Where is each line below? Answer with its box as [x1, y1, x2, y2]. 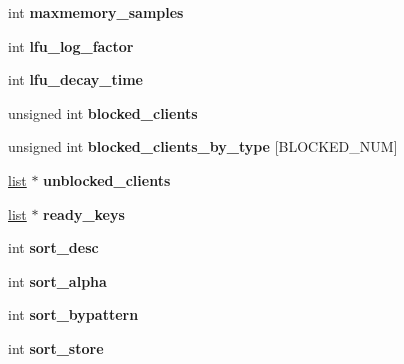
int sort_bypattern [8, 304, 139, 325]
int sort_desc [8, 237, 99, 258]
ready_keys [43, 203, 125, 224]
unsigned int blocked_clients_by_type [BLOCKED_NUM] [8, 136, 398, 157]
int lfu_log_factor [8, 35, 134, 56]
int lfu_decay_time [8, 69, 143, 90]
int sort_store [8, 337, 104, 358]
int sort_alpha [8, 270, 107, 291]
